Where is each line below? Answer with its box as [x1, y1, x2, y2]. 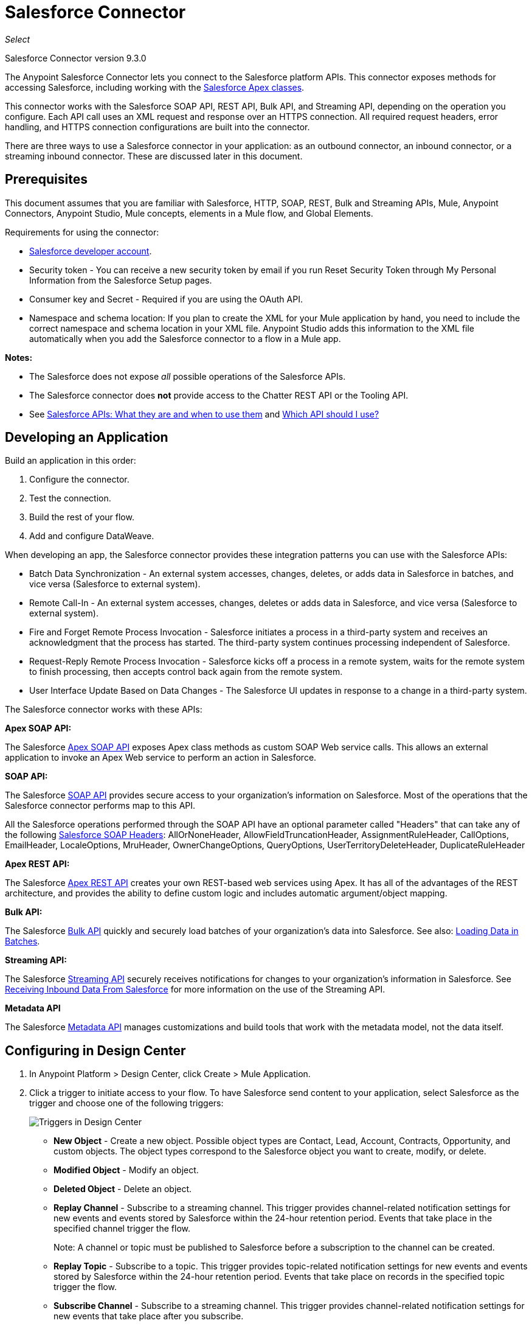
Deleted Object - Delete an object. [54, 1184, 192, 1195]
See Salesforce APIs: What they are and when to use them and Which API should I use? [29, 408, 379, 419]
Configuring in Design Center [5, 1042, 186, 1058]
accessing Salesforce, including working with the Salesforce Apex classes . [5, 82, 305, 92]
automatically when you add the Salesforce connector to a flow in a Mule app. [29, 333, 341, 344]
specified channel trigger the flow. [54, 1223, 190, 1234]
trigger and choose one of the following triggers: [29, 1098, 224, 1109]
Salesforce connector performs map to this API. [5, 800, 196, 811]
